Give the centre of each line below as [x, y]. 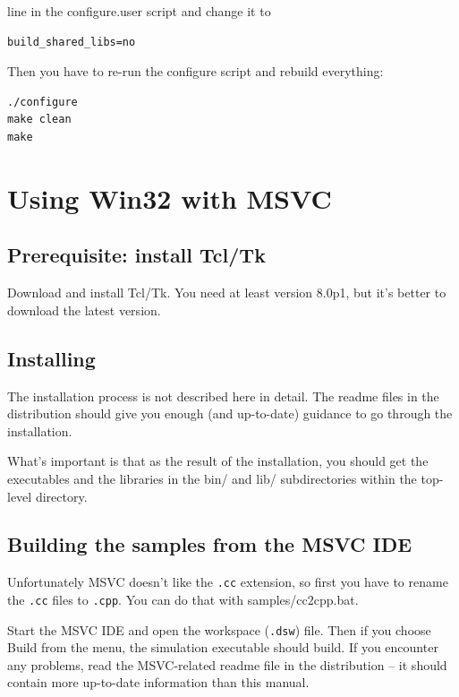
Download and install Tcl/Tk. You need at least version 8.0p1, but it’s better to [227, 293]
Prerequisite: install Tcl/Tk [136, 255]
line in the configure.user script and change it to [139, 11]
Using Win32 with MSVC [170, 198]
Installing [51, 358]
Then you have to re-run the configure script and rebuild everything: [195, 71]
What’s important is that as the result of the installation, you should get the [218, 461]
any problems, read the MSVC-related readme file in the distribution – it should [227, 664]
